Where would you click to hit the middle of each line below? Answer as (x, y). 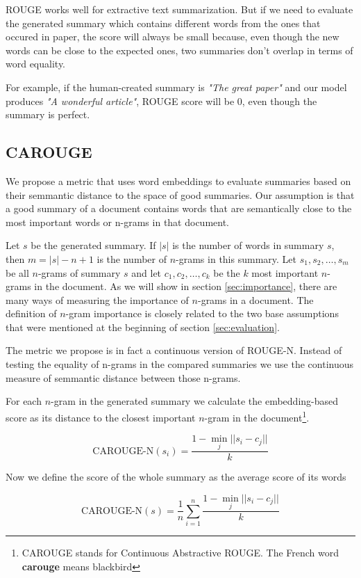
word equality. (36, 64)
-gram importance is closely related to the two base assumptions (202, 313)
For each (24, 401)
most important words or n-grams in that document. (117, 222)
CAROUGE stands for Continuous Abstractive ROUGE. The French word (180, 552)
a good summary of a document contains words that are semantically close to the (179, 208)
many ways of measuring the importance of (97, 299)
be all (17, 272)
